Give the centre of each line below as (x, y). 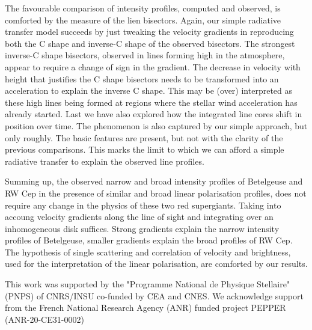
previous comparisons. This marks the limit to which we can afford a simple (145, 149)
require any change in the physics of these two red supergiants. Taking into (143, 205)
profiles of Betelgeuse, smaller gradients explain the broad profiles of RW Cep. (149, 240)
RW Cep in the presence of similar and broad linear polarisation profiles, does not (156, 193)
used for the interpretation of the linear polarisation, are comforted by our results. (156, 264)
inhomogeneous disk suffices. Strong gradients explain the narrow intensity (142, 228)
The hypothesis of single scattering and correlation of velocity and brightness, (148, 252)
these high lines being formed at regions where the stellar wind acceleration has (151, 102)
